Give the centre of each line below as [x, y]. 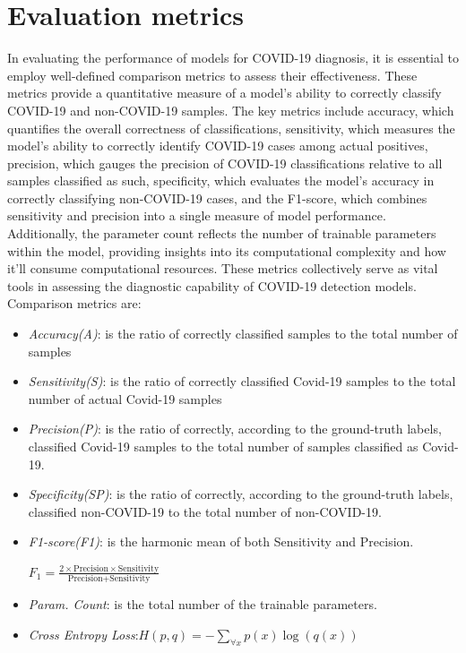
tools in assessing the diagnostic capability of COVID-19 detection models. [212, 285]
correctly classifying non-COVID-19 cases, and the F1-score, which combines [217, 198]
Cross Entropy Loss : [83, 634]
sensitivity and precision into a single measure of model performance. [197, 215]
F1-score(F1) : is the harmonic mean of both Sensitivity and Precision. [221, 541]
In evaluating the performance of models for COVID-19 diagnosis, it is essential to [233, 58]
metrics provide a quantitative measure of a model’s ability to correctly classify [224, 93]
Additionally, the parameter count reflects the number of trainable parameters [222, 233]
